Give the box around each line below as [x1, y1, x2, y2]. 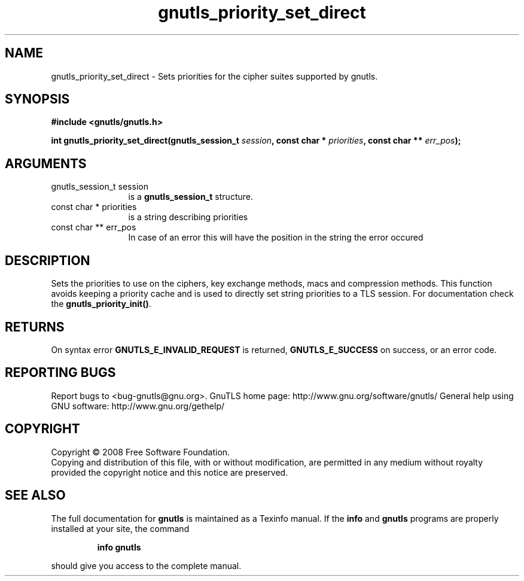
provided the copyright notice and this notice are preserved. [51, 467, 288, 477]
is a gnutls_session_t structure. [128, 191, 253, 202]
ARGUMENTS [5, 156, 87, 171]
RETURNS [5, 319, 65, 334]
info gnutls [97, 542, 141, 552]
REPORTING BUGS [5, 365, 116, 381]
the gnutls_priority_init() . [51, 299, 151, 309]
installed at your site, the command [51, 523, 190, 534]
